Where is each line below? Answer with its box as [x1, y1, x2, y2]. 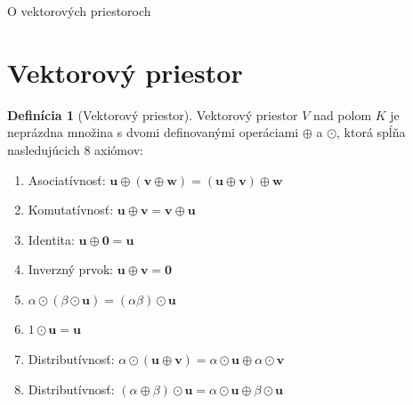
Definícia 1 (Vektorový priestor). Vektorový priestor [7, 105, 298, 124]
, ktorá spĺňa [336, 123, 406, 142]
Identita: [28, 230, 75, 248]
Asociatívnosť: [28, 170, 106, 189]
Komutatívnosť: [28, 200, 114, 219]
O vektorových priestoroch [7, 2, 151, 20]
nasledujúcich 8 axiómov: [7, 140, 143, 158]
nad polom [313, 105, 372, 124]
